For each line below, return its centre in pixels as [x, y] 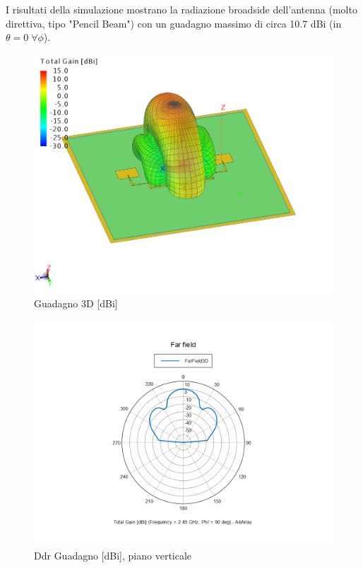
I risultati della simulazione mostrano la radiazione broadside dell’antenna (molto [181, 9]
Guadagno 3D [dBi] [76, 303]
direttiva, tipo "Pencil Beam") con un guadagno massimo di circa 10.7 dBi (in [174, 23]
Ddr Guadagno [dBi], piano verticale [113, 555]
